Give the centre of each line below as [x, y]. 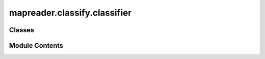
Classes [22, 30]
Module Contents [36, 46]
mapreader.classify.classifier [70, 13]
